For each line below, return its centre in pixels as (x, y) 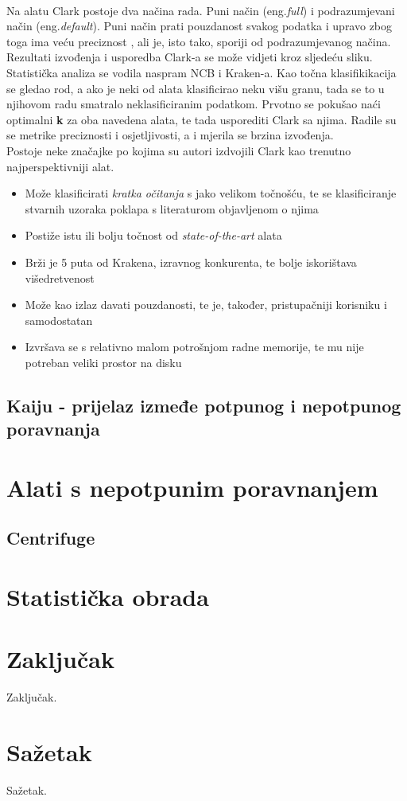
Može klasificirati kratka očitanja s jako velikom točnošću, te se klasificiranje (211, 193)
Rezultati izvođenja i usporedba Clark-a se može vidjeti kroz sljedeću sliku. (190, 57)
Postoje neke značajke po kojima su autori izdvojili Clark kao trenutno (179, 150)
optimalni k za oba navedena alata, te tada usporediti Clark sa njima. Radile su (202, 119)
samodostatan (59, 320)
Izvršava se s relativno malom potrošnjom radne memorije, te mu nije (194, 347)
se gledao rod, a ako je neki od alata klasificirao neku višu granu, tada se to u (196, 88)
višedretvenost (60, 277)
